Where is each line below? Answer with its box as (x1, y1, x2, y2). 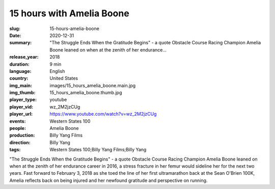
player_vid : (9, 103, 33, 110)
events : (9, 118, 26, 124)
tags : (9, 147, 21, 153)
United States (49, 75, 78, 82)
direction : (9, 139, 31, 145)
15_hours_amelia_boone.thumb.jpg (49, 90, 122, 96)
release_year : (9, 54, 39, 60)
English (49, 68, 65, 74)
